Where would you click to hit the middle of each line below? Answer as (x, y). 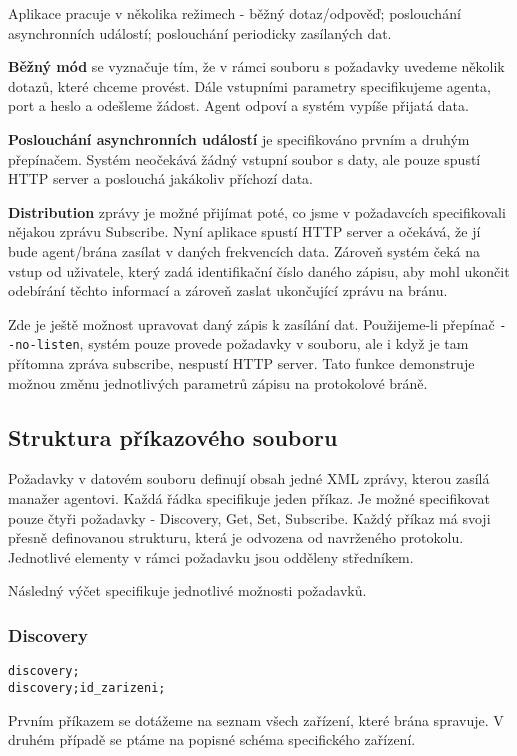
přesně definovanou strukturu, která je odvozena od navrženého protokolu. (236, 537)
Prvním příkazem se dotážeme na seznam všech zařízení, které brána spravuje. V (256, 719)
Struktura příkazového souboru (173, 436)
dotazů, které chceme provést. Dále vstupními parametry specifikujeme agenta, (249, 85)
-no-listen (44, 345)
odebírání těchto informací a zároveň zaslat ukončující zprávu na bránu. (228, 290)
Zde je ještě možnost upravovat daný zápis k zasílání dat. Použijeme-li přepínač (251, 323)
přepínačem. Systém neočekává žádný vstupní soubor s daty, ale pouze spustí (244, 158)
